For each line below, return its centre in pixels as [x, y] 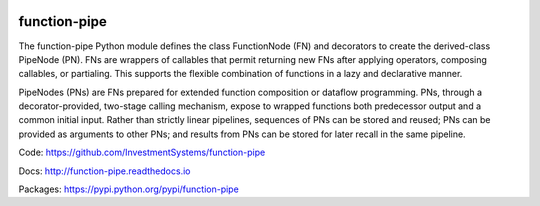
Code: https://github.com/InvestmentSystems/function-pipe [142, 152]
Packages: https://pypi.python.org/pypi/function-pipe [128, 189]
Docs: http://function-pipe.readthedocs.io [104, 171]
